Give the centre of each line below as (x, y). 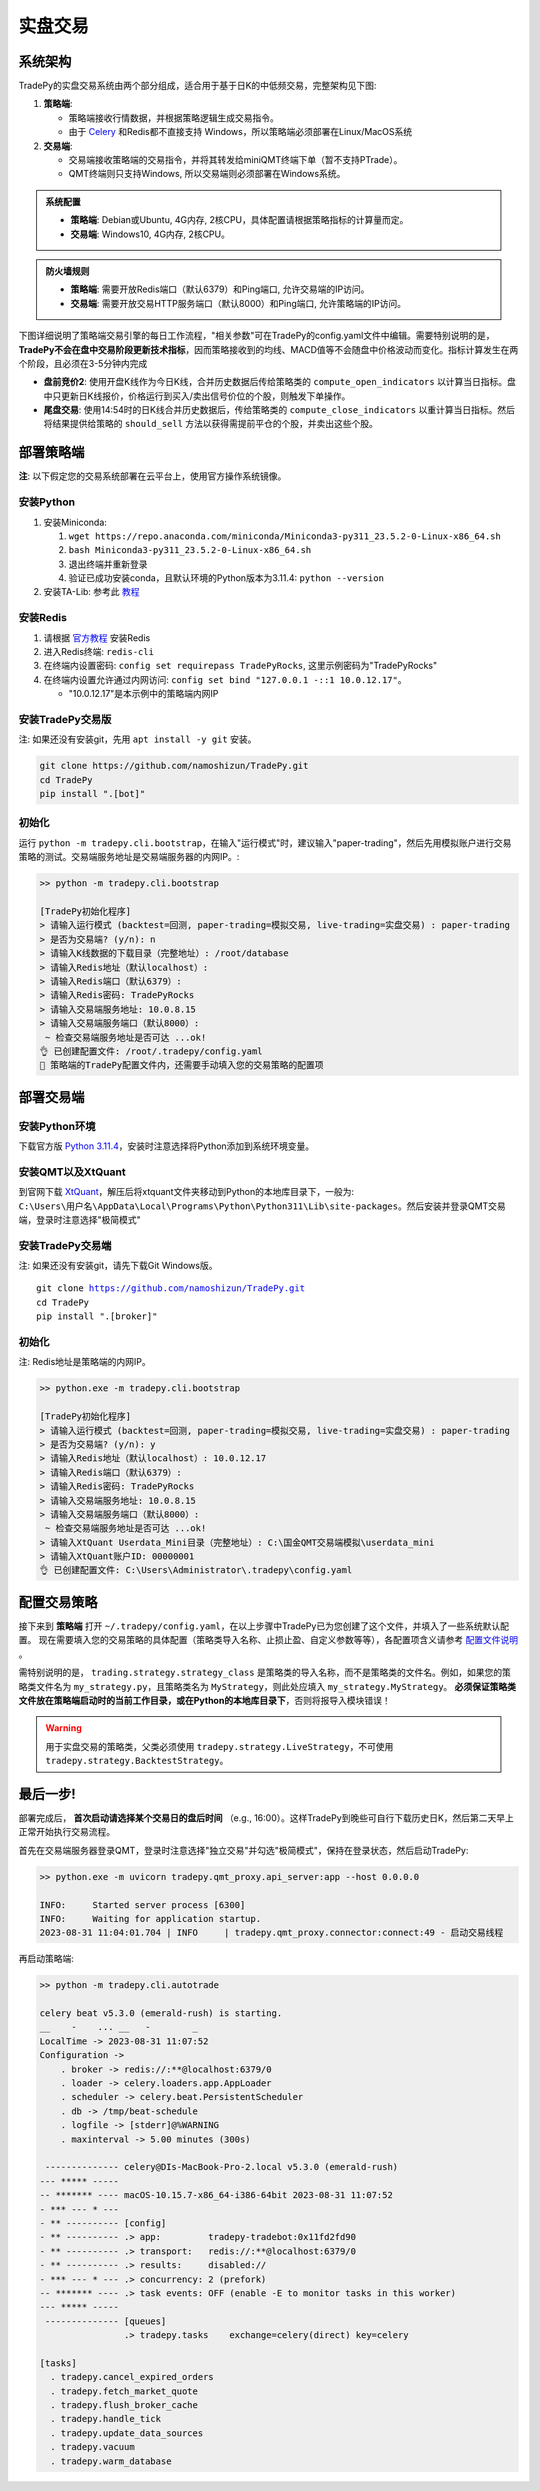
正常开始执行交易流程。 (66, 1832)
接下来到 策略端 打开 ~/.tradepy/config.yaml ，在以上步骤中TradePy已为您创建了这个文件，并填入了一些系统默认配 (264, 1626)
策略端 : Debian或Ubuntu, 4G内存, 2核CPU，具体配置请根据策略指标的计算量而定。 (239, 220)
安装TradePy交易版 (65, 719)
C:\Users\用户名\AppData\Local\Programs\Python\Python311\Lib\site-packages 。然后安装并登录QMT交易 (262, 1206)
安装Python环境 (57, 1126)
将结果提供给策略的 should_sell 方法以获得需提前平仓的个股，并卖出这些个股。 (211, 424)
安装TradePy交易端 (65, 1245)
